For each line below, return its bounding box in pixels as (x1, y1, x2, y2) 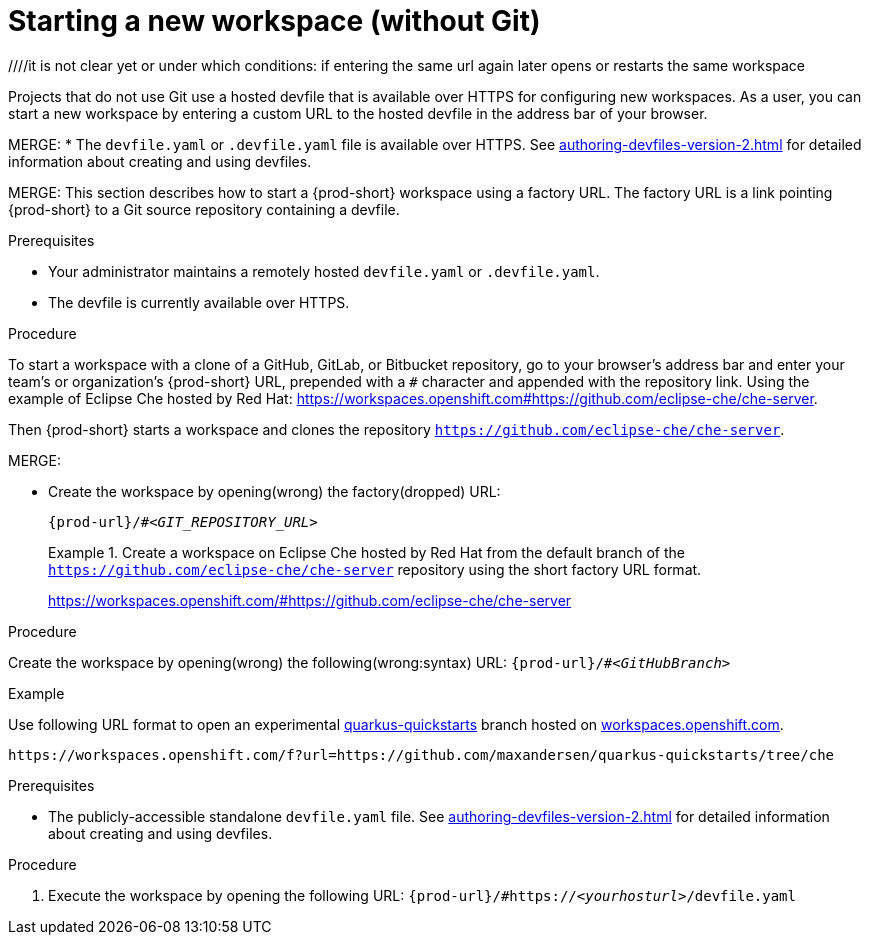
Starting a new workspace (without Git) (8, 4, 541, 38)
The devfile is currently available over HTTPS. (48, 293, 350, 311)
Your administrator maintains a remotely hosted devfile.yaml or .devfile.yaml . (48, 262, 600, 280)
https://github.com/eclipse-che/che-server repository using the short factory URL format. (48, 560, 702, 578)
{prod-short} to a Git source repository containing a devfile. (8, 200, 400, 218)
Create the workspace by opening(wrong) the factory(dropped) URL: (48, 482, 501, 500)
